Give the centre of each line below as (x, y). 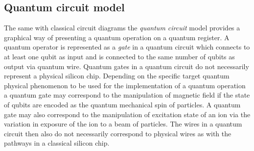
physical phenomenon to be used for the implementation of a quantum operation (125, 85)
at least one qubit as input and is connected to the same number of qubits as (119, 56)
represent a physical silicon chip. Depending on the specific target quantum (117, 76)
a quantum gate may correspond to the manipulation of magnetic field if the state (127, 95)
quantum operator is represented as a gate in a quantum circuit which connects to (127, 47)
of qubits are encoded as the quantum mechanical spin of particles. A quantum (122, 104)
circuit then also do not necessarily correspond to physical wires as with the (118, 133)
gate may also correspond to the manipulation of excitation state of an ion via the (127, 114)
